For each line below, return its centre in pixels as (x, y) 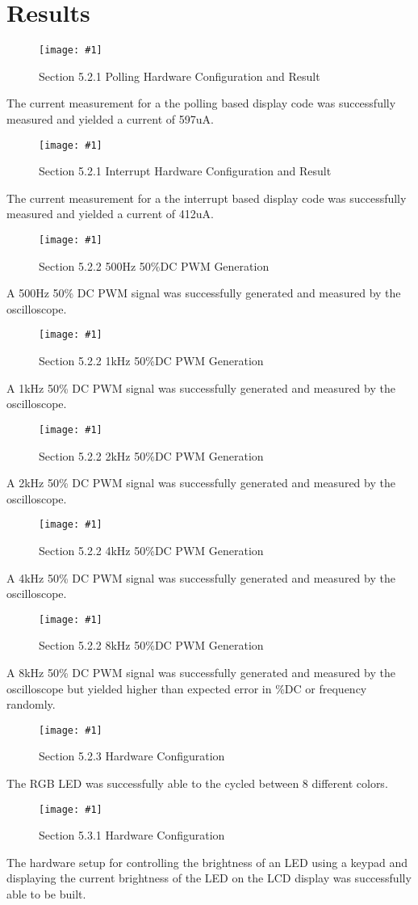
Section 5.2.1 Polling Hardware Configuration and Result (180, 76)
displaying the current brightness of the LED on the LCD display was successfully (209, 878)
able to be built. (46, 894)
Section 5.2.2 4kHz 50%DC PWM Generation (151, 550)
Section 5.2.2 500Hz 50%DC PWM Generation (154, 265)
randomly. (31, 704)
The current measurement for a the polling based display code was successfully (201, 103)
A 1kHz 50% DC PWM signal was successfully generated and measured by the (201, 387)
